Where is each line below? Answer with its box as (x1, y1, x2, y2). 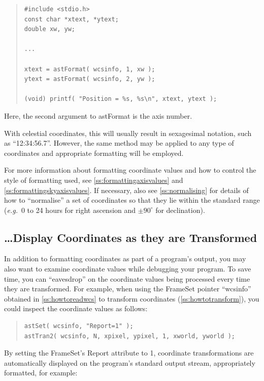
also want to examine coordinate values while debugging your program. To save (4, 263, 251, 274)
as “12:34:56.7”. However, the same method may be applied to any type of (4, 138, 234, 148)
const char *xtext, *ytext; (24, 15, 119, 23)
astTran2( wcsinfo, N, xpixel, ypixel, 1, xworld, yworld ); (24, 332, 236, 340)
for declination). (155, 204, 205, 215)
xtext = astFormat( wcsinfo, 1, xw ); (24, 65, 155, 73)
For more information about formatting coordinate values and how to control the (4, 165, 256, 175)
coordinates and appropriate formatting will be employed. (4, 147, 184, 158)
